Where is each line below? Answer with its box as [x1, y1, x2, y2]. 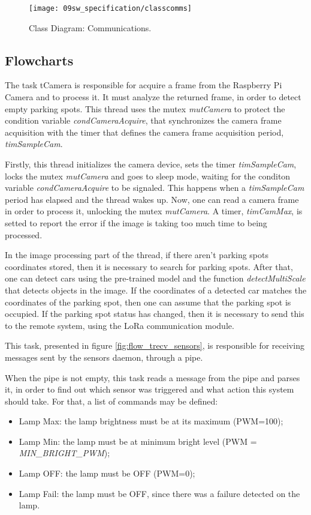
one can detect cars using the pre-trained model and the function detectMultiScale [5, 272, 306, 285]
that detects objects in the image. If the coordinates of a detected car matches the [5, 283, 307, 296]
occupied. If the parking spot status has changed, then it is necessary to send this [5, 307, 304, 320]
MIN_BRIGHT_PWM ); [19, 447, 110, 459]
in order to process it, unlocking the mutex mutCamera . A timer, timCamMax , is [5, 205, 303, 217]
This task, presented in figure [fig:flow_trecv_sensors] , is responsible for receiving [5, 339, 304, 352]
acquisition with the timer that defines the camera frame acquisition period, [5, 125, 284, 138]
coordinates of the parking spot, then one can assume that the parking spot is [5, 295, 291, 308]
